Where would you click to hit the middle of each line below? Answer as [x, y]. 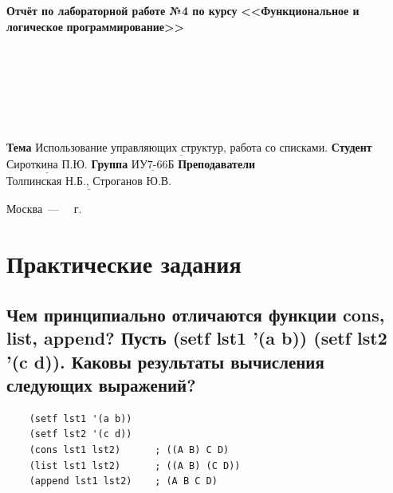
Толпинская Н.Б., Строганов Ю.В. [89, 182]
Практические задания [124, 264]
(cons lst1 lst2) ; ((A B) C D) [129, 450]
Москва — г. [44, 209]
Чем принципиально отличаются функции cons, [196, 314]
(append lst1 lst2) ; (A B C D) [123, 481]
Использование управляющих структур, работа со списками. [182, 148]
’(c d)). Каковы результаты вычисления [165, 361]
